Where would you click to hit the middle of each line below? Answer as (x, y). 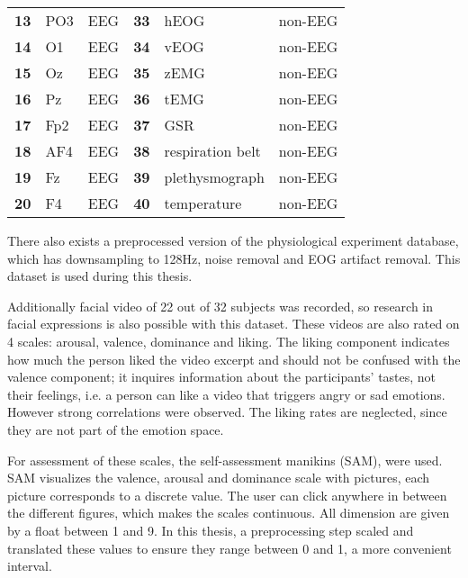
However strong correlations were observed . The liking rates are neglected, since (227, 412)
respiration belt (212, 151)
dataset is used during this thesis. (100, 276)
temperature (203, 203)
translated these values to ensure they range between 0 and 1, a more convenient (229, 548)
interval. (30, 566)
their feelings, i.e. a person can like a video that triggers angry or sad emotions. (226, 394)
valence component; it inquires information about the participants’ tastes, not (222, 377)
